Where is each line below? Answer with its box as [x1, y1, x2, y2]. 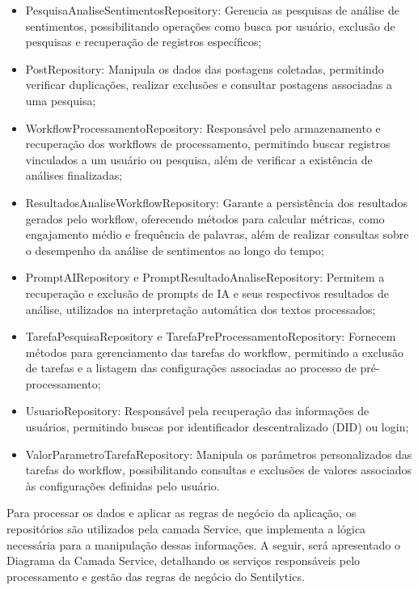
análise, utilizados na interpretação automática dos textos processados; [25, 300, 376, 317]
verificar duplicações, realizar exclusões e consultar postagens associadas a [25, 76, 392, 93]
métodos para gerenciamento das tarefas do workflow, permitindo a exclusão [25, 343, 403, 360]
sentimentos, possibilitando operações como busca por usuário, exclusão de [25, 17, 395, 34]
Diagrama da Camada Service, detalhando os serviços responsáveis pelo [6, 552, 361, 569]
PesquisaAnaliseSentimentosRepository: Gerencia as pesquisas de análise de [25, 2, 399, 18]
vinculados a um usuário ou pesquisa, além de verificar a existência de [25, 151, 373, 168]
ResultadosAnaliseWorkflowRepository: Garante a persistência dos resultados [25, 193, 408, 210]
